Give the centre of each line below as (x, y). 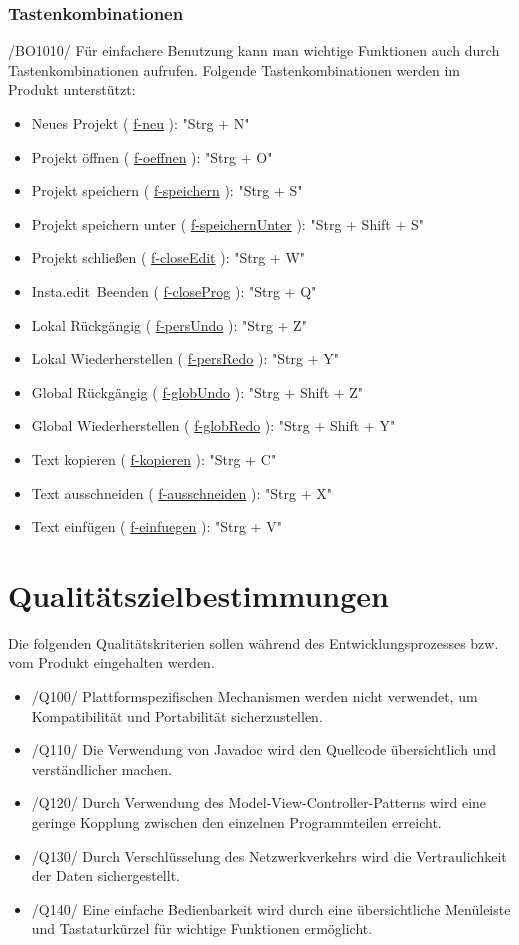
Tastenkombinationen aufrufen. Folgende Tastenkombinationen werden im (234, 69)
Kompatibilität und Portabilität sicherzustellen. (177, 715)
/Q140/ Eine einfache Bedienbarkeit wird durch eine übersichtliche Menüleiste (271, 908)
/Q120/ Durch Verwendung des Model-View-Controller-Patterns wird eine (259, 802)
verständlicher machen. (101, 768)
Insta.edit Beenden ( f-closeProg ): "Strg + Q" (174, 290)
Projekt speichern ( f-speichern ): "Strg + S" (167, 190)
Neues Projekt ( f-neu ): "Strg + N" (140, 123)
